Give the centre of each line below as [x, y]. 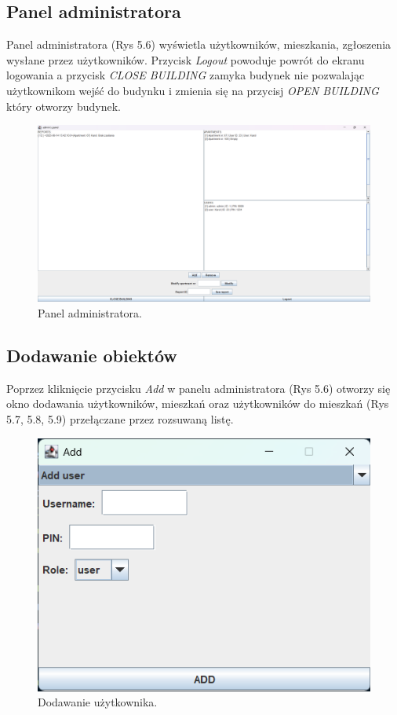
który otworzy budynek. [64, 106]
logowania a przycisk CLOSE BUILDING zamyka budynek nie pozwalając [186, 75]
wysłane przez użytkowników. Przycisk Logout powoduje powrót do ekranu [186, 59]
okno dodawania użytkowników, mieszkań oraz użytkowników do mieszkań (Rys [198, 403]
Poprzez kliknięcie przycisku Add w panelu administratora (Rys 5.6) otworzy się [198, 388]
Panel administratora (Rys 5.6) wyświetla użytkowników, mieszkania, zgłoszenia [199, 44]
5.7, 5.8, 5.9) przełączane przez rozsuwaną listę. [120, 419]
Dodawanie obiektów [92, 355]
